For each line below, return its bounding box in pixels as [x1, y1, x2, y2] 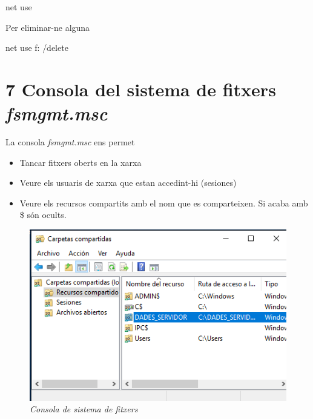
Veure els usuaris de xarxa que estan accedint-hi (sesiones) [19, 176, 237, 189]
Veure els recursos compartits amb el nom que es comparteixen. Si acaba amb [19, 196, 308, 209]
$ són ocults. [19, 208, 67, 221]
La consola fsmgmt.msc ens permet [5, 136, 135, 148]
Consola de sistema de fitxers [30, 403, 138, 415]
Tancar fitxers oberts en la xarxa [19, 156, 142, 168]
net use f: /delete [5, 41, 68, 54]
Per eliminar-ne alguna [5, 21, 90, 33]
